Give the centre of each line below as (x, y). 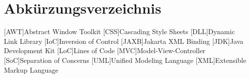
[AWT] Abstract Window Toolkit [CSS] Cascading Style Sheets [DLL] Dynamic (119, 31)
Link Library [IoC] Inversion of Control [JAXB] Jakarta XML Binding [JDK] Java (124, 41)
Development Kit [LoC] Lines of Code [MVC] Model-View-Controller (105, 50)
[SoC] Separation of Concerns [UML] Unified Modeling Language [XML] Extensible (125, 60)
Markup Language (31, 69)
